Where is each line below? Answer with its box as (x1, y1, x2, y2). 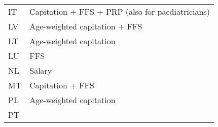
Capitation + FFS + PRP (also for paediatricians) (29, 6, 210, 17)
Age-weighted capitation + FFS (29, 20, 142, 32)
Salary (29, 65, 52, 76)
